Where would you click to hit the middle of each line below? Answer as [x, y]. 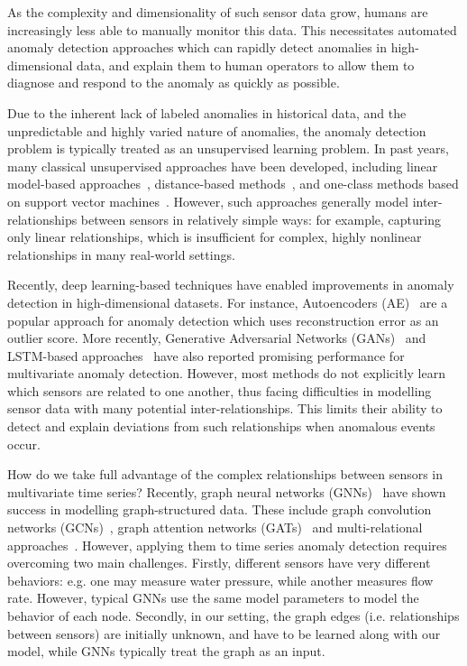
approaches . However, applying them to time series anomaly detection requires [227, 545]
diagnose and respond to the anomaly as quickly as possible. [174, 83]
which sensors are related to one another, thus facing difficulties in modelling [220, 390]
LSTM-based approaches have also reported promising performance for [206, 355]
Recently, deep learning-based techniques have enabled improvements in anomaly [231, 285]
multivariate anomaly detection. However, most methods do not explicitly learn [226, 373]
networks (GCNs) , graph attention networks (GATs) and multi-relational [215, 527]
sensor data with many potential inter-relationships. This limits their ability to [225, 408]
